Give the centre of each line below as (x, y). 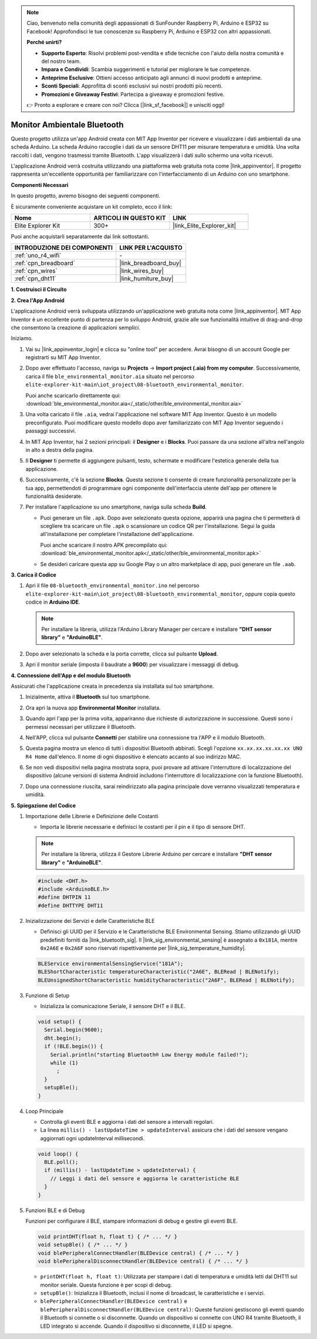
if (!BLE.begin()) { (74, 1047)
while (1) (64, 1063)
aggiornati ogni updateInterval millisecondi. (92, 1138)
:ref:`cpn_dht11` (36, 279)
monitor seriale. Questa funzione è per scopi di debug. (106, 1285)
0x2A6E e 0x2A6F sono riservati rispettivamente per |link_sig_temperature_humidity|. (143, 948)
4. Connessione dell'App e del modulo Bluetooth (71, 675)
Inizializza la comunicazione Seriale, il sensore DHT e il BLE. (113, 1006)
